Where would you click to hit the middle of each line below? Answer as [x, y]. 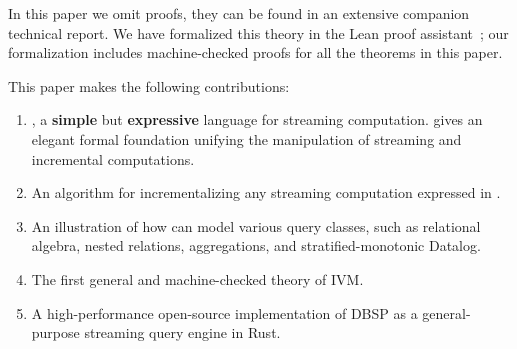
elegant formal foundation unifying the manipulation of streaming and [246, 138]
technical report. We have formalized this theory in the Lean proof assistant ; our [258, 32]
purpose [55, 332]
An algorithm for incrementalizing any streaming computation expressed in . [266, 192]
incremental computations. [113, 158]
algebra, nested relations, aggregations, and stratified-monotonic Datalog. [256, 245]
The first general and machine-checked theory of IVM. [197, 278]
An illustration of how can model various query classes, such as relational [256, 225]
